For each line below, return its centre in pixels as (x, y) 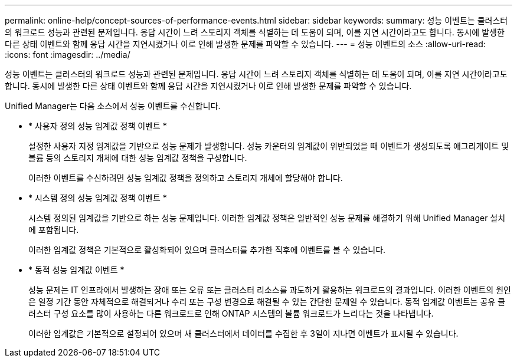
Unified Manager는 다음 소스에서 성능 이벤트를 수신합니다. (113, 106)
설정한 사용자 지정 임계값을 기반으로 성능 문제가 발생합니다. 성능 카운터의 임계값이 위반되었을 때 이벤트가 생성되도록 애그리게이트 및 (269, 146)
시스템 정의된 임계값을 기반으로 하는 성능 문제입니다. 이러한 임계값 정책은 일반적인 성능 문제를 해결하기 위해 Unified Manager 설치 (267, 218)
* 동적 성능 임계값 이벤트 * (76, 270)
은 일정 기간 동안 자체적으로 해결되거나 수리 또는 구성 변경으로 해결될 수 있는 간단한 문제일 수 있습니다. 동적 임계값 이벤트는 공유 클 (267, 302)
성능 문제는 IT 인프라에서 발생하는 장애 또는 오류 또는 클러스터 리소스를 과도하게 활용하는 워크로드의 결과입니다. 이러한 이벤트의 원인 (270, 290)
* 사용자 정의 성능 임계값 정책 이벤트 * (98, 126)
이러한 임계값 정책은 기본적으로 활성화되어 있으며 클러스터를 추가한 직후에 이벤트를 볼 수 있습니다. (207, 250)
